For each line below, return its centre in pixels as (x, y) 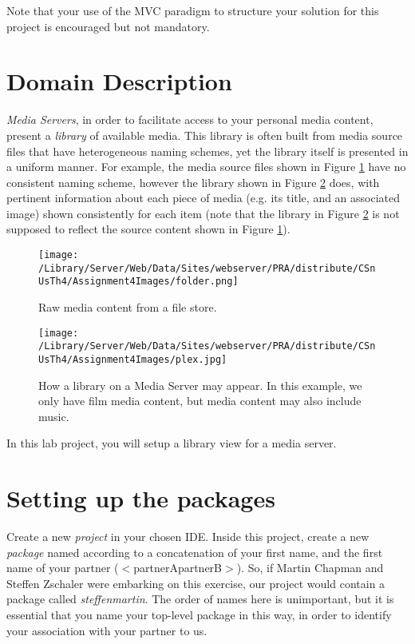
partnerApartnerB (178, 568)
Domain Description (119, 81)
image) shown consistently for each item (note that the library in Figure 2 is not (203, 213)
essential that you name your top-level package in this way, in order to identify (199, 615)
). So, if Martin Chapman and (310, 568)
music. (54, 416)
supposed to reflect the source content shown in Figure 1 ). (148, 229)
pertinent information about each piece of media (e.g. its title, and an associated (204, 198)
